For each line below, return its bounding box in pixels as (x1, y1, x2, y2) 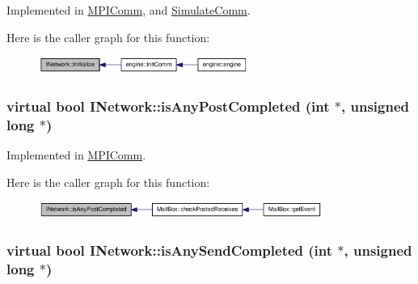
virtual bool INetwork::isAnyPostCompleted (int (6, 95, 330, 116)
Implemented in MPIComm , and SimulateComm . (6, 2, 251, 18)
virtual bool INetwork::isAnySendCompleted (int (6, 240, 333, 261)
